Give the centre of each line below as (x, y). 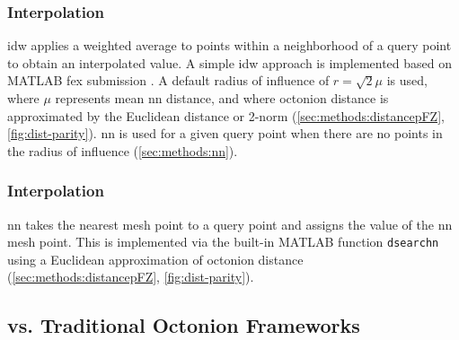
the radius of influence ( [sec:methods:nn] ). (123, 150)
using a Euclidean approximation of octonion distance (155, 259)
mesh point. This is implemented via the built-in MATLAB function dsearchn (223, 242)
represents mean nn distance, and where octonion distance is (222, 98)
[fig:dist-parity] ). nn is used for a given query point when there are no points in (225, 133)
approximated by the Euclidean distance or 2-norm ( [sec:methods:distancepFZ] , (226, 115)
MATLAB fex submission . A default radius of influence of (168, 80)
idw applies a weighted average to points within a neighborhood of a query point (229, 45)
